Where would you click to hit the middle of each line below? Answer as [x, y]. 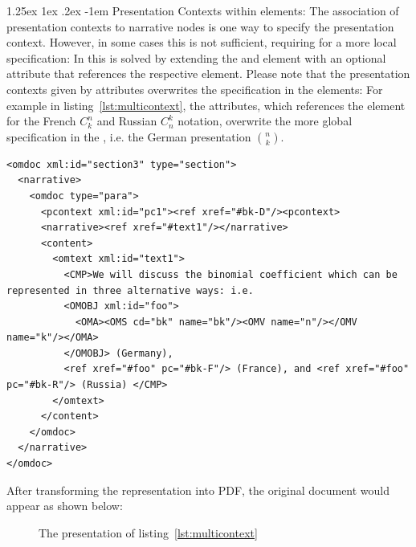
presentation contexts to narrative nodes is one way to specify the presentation [200, 26]
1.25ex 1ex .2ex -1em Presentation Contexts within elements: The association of [203, 10]
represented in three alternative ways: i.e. [130, 290]
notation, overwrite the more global [265, 121]
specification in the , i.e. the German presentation [129, 136]
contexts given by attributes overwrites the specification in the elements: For [195, 89]
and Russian [127, 121]
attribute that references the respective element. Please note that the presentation [208, 73]
